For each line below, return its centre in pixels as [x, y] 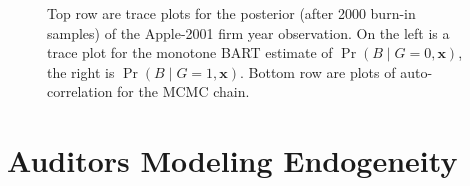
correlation [80, 91]
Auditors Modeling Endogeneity [232, 160]
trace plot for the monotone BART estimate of [190, 52]
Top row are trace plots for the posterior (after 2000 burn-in [231, 13]
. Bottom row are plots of [318, 71]
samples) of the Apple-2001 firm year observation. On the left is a [248, 32]
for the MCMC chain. [183, 91]
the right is [81, 71]
